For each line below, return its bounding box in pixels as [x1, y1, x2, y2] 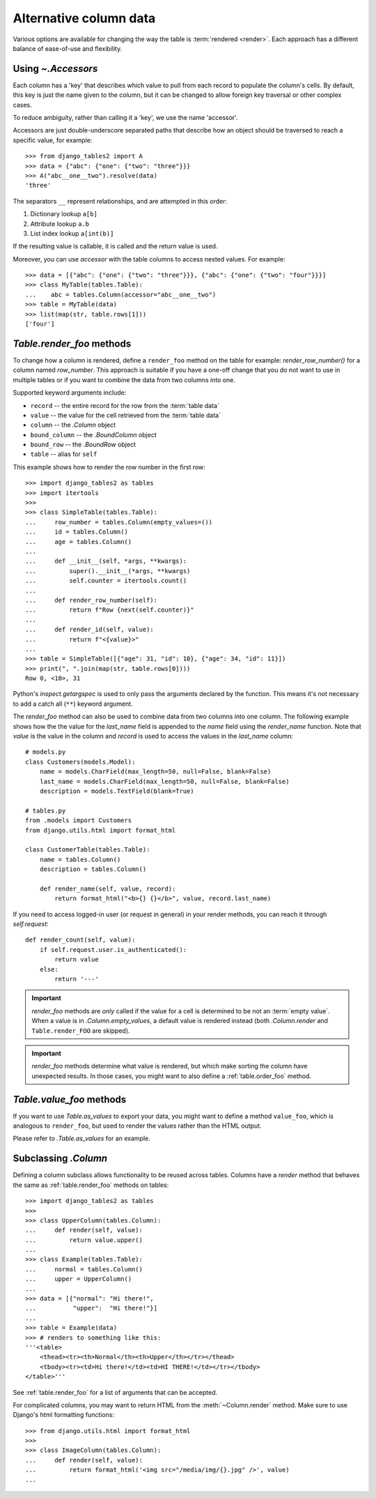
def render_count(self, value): [25, 936, 136, 944]
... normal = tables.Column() [25, 1265, 143, 1273]
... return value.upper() [25, 1236, 143, 1244]
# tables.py [25, 806, 66, 815]
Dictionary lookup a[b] [30, 210, 97, 218]
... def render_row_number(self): [25, 596, 158, 604]
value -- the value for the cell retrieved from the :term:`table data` [30, 411, 221, 419]
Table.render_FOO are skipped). [31, 1026, 130, 1035]
